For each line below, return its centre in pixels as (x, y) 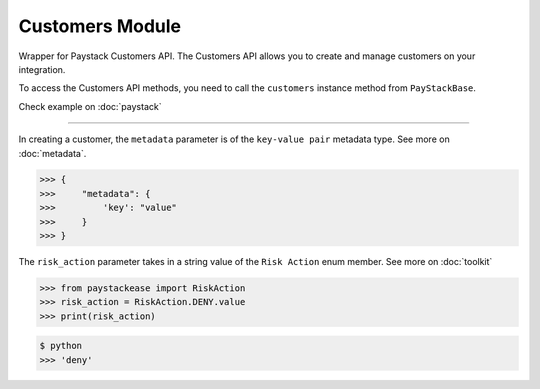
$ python (61, 346)
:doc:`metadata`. (52, 153)
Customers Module (100, 26)
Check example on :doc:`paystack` (90, 106)
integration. (42, 69)
